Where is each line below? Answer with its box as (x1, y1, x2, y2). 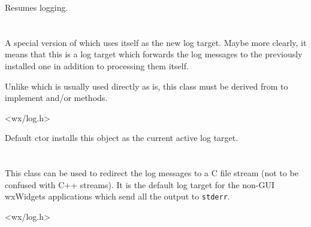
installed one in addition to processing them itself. (5, 59, 189, 72)
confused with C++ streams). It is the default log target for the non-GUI (5, 178, 275, 191)
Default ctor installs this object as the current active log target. (5, 131, 238, 144)
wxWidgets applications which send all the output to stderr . (5, 190, 230, 203)
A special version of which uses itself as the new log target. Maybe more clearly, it (5, 36, 307, 48)
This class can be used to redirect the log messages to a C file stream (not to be (5, 167, 298, 179)
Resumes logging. (5, 1, 68, 13)
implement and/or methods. (5, 91, 108, 104)
